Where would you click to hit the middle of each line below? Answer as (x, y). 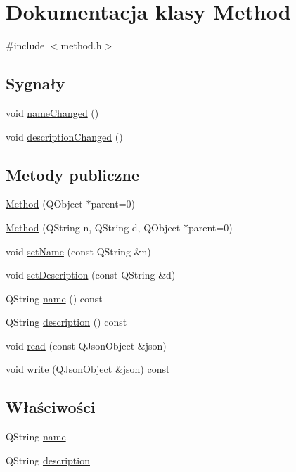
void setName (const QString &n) (78, 251)
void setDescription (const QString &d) (91, 275)
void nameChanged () (52, 112)
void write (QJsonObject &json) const (88, 369)
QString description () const (66, 322)
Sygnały (36, 83)
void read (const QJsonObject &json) (86, 345)
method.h (81, 45)
